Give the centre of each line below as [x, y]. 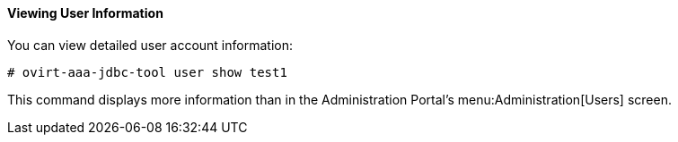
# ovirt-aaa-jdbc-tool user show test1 [147, 72]
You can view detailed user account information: [150, 45]
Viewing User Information [85, 13]
